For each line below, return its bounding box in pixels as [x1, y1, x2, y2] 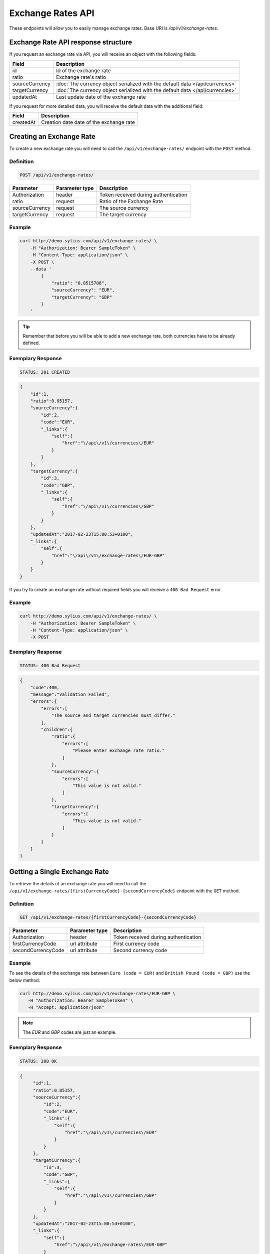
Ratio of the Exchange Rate [99, 198, 163, 205]
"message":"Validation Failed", [30, 691, 110, 697]
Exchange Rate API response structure [9, 38, 132, 47]
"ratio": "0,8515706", [51, 280, 107, 286]
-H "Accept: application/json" [27, 1005, 104, 1010]
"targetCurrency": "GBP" [51, 294, 112, 300]
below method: [9, 977, 40, 983]
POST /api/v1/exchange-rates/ [19, 172, 94, 178]
